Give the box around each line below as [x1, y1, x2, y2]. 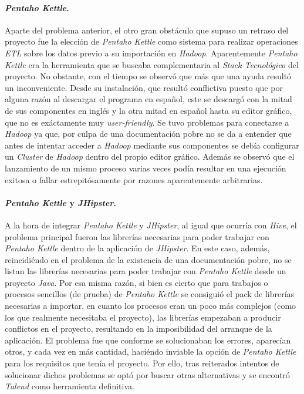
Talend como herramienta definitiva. [5, 380, 134, 392]
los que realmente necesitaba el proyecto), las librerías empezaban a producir [5, 311, 281, 323]
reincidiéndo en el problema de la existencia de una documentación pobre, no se [5, 253, 292, 265]
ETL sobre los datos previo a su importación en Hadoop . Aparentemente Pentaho [5, 46, 298, 59]
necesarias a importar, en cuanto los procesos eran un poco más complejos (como [5, 299, 296, 312]
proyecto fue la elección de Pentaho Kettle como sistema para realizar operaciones [5, 35, 298, 48]
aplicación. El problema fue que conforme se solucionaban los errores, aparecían [5, 334, 291, 346]
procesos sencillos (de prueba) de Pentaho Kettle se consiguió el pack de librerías [5, 288, 295, 300]
